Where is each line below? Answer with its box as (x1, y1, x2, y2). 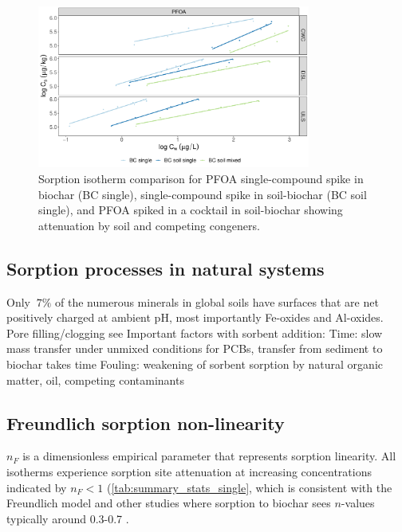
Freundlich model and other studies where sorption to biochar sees (6, 495, 331, 511)
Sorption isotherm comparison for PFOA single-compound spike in (38, 170, 364, 186)
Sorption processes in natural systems (6, 256, 325, 280)
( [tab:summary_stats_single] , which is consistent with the (106, 479, 392, 495)
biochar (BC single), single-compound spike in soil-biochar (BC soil (38, 186, 367, 202)
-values (341, 495, 375, 511)
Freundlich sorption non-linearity (6, 410, 285, 435)
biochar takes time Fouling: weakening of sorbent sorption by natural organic (6, 355, 383, 372)
